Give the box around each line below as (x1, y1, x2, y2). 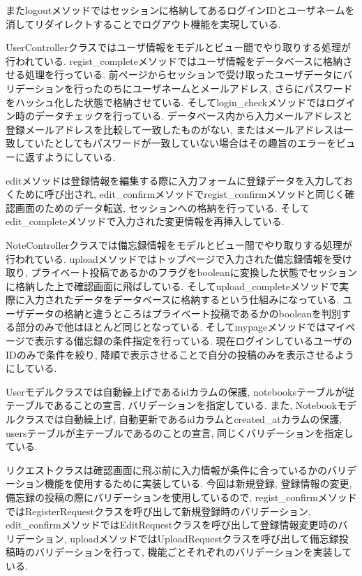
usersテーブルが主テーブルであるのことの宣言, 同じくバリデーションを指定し (6, 425, 354, 440)
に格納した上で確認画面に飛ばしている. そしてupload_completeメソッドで (6, 278, 339, 293)
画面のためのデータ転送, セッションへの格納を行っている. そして (15, 200, 310, 215)
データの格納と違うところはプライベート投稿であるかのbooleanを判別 (24, 305, 342, 320)
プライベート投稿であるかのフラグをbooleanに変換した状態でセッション (31, 265, 357, 280)
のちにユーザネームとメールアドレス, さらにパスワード (103, 80, 353, 95)
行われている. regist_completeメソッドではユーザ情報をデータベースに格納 (6, 53, 342, 68)
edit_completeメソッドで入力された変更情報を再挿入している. (6, 214, 285, 229)
